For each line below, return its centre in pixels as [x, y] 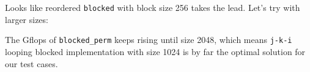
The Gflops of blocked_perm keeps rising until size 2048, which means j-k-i [149, 40]
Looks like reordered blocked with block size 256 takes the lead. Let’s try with [153, 7]
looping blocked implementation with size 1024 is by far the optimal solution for [155, 51]
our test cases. [31, 63]
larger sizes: [27, 19]
